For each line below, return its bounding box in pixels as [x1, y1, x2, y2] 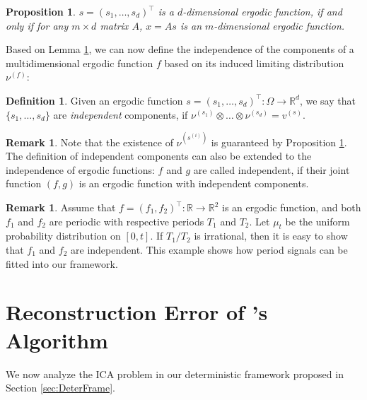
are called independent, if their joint [193, 162, 350, 177]
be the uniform [285, 213, 350, 228]
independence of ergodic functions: [6, 162, 155, 177]
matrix [100, 18, 129, 33]
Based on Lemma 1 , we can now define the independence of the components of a [6, 42, 354, 57]
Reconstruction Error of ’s [6, 298, 268, 327]
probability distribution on [6, 228, 121, 243]
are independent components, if [53, 107, 188, 122]
